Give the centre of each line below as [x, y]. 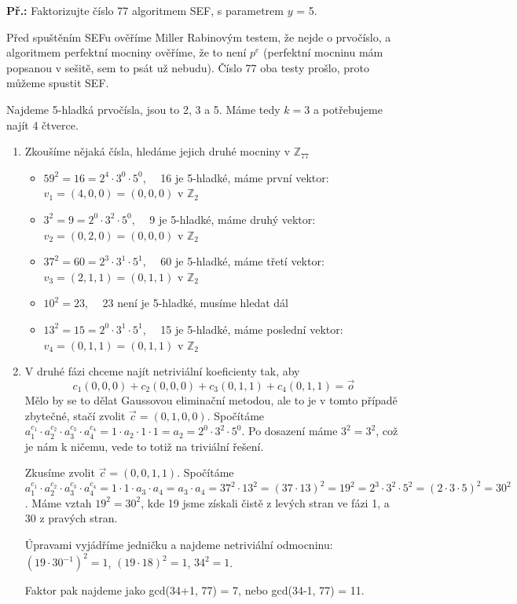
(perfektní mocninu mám [323, 52]
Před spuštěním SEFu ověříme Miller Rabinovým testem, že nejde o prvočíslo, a [199, 37]
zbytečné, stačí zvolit [75, 415]
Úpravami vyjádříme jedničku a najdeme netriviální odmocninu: [179, 544]
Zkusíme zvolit [60, 472]
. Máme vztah [58, 502]
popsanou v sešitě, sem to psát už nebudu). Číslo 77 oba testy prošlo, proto [188, 67]
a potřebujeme [348, 109]
